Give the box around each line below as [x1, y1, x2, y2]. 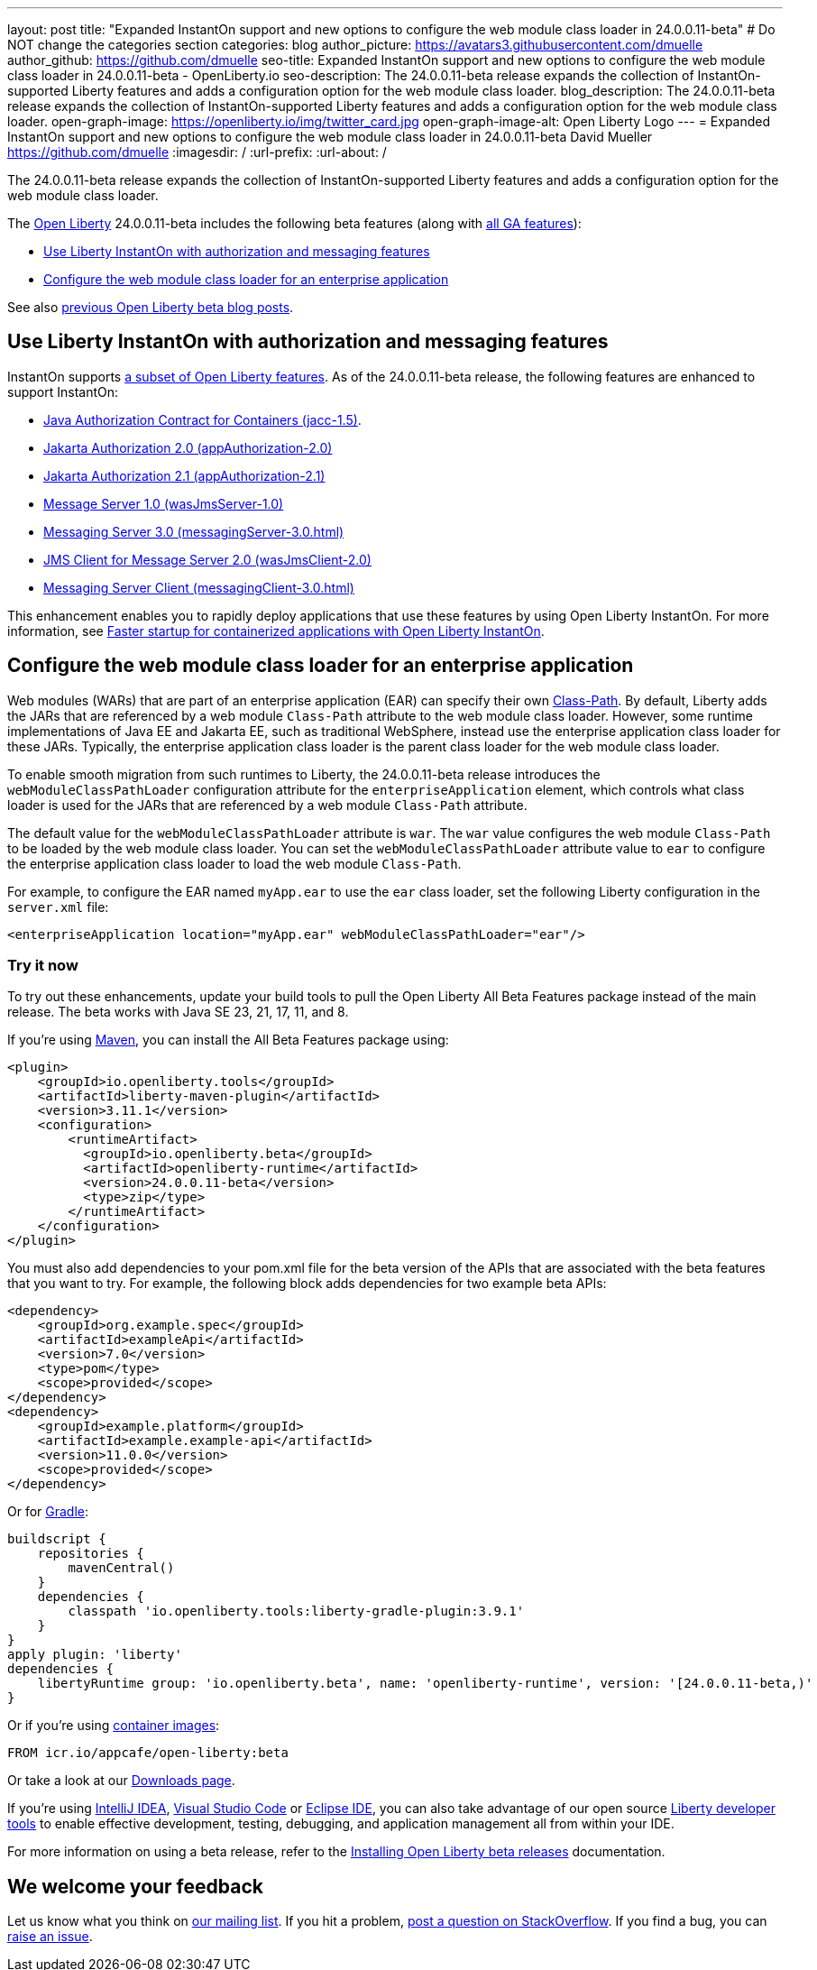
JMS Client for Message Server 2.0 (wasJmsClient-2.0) [43, 551, 372, 567]
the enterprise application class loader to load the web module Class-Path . [7, 855, 462, 871]
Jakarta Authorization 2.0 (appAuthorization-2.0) [43, 439, 333, 456]
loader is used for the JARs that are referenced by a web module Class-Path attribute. [7, 796, 528, 813]
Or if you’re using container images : [7, 1717, 220, 1734]
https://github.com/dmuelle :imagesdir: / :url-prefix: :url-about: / [7, 144, 387, 160]
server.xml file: [7, 898, 109, 915]
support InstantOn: [7, 383, 119, 400]
